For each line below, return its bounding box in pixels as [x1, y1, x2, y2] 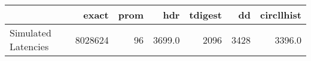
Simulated [10, 26, 51, 39]
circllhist [260, 8, 301, 22]
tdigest [189, 8, 222, 22]
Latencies [10, 39, 49, 53]
